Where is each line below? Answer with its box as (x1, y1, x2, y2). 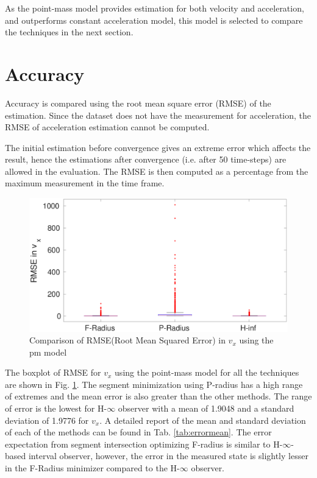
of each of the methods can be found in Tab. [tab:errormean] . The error (5, 426, 272, 438)
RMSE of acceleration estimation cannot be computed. (5, 121, 210, 133)
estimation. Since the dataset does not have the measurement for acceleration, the (5, 108, 312, 121)
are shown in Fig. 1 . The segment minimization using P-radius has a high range (5, 378, 303, 390)
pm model (29, 345, 67, 358)
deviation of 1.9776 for (5, 413, 89, 426)
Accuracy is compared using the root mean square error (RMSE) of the (5, 96, 271, 109)
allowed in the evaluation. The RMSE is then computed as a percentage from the (5, 164, 308, 177)
